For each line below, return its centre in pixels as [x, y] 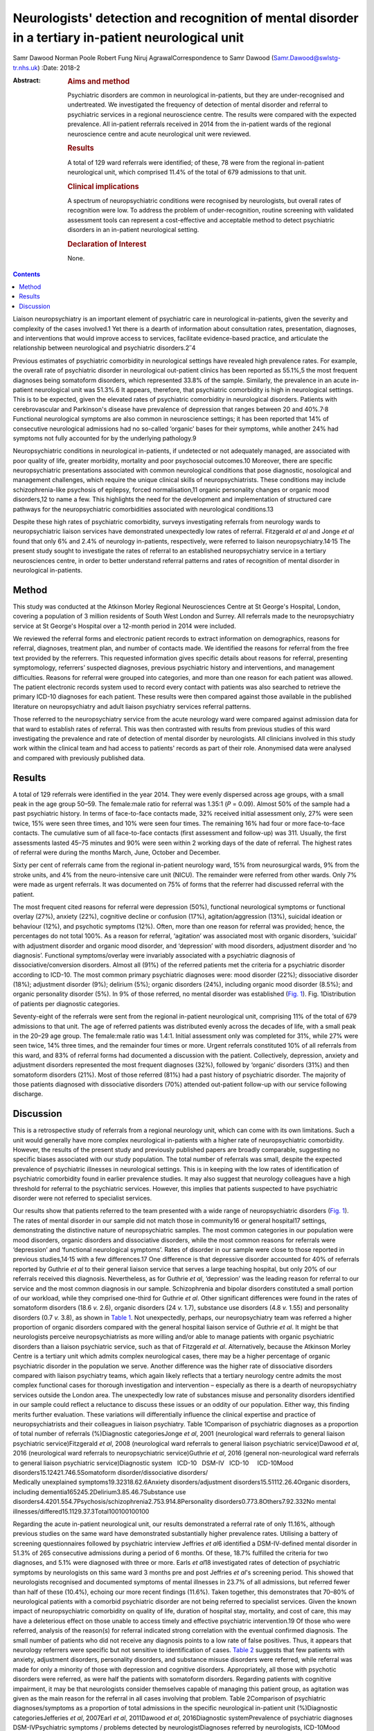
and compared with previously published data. [79, 757]
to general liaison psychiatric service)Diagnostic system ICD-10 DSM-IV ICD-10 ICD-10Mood [153, 1463]
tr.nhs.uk [25, 68]
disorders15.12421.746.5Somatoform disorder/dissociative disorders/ [110, 1472]
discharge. [28, 1094]
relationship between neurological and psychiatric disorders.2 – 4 [104, 348]
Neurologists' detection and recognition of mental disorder [186, 18]
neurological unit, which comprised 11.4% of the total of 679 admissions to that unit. [187, 172]
